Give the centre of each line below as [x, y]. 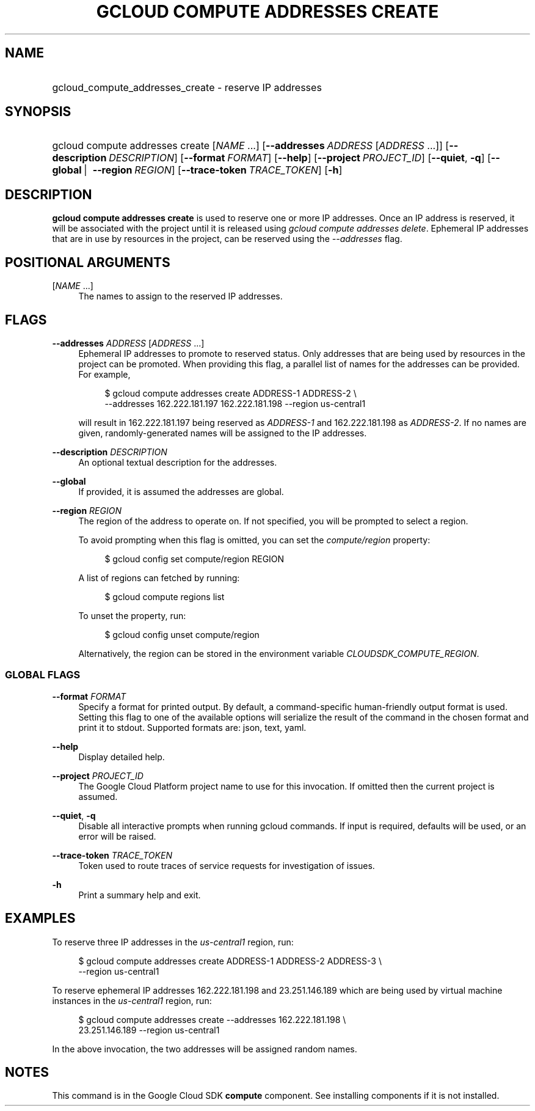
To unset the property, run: [132, 615]
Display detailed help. [122, 757]
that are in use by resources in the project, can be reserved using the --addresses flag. [227, 239]
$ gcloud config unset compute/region [182, 634]
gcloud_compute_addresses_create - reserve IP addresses [187, 87]
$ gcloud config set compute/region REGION [195, 559]
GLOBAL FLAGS [43, 675]
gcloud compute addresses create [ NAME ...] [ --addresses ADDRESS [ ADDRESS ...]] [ [251, 146]
